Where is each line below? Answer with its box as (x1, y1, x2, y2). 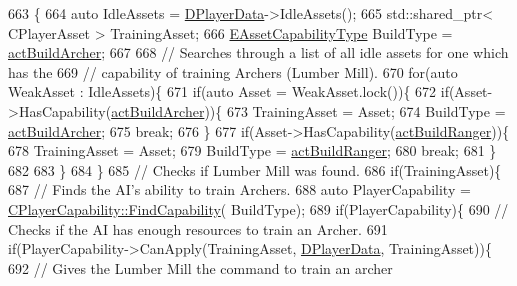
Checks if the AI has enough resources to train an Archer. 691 (8, 218, 388, 239)
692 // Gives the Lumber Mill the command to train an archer (8, 257, 393, 278)
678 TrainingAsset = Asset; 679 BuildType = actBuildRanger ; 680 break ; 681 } (8, 140, 497, 161)
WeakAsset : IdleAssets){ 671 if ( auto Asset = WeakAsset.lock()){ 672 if (8, 81, 449, 102)
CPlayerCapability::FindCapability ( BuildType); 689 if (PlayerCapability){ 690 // (8, 198, 509, 219)
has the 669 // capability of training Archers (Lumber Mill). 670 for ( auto (8, 61, 458, 82)
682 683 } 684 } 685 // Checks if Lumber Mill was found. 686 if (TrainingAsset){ (8, 159, 502, 180)
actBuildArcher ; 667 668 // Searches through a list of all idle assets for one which (8, 42, 509, 63)
